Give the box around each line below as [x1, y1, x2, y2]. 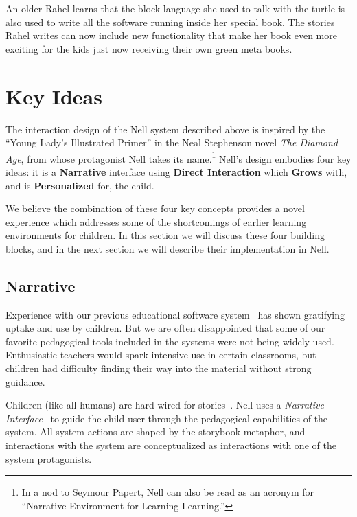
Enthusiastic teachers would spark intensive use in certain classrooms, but [5, 347, 316, 362]
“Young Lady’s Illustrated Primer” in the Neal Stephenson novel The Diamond [5, 135, 338, 150]
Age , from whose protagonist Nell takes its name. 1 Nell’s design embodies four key [5, 149, 352, 165]
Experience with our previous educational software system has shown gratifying [5, 307, 345, 321]
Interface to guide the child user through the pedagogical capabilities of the [5, 411, 328, 425]
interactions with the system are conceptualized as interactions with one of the [5, 438, 336, 452]
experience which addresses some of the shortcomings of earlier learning [5, 214, 307, 229]
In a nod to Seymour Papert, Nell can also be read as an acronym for [21, 485, 314, 499]
